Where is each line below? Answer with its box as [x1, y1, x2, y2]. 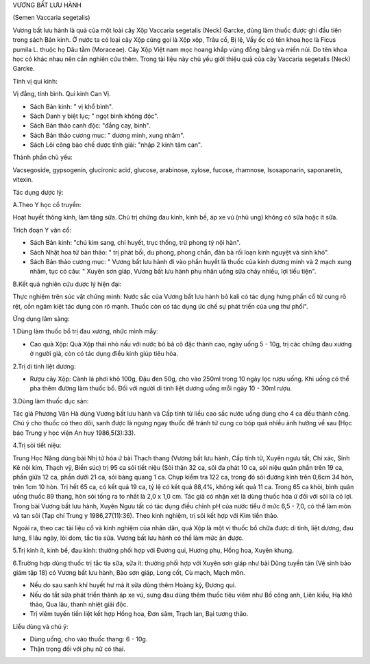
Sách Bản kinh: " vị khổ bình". [29, 102, 113, 110]
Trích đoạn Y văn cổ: [12, 226, 72, 234]
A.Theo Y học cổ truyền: [12, 201, 82, 209]
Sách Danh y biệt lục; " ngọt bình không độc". [29, 112, 159, 120]
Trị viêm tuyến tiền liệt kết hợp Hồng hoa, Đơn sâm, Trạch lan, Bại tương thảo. [29, 610, 249, 618]
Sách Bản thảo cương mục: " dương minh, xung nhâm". [29, 131, 185, 139]
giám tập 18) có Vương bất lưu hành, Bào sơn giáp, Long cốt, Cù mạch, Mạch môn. [12, 568, 246, 576]
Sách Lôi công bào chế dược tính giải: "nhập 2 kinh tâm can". [29, 141, 202, 149]
